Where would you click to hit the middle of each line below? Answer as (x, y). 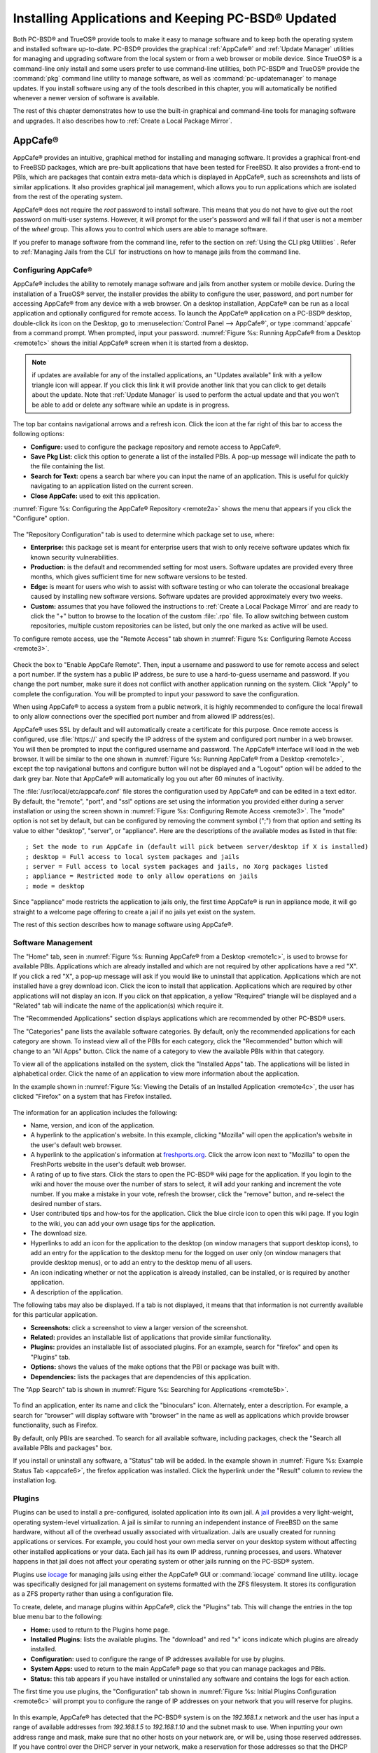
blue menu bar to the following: (58, 1617)
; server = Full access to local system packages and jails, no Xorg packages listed (177, 866)
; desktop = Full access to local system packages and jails (132, 857)
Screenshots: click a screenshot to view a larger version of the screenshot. (139, 1327)
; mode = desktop (55, 886)
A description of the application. (77, 1292)
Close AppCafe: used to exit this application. (95, 496)
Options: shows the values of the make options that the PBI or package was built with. (155, 1367)
